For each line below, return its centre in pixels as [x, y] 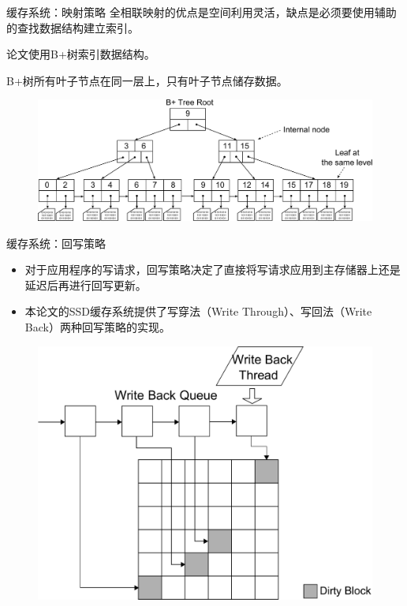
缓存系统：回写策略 [56, 243]
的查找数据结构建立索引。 [73, 27]
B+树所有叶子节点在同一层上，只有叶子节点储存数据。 [147, 80]
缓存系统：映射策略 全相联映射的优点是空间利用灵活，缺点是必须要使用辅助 [202, 12]
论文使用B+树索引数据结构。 [81, 54]
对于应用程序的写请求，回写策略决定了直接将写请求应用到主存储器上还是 [213, 269]
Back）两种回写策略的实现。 [97, 326]
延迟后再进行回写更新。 [86, 284]
